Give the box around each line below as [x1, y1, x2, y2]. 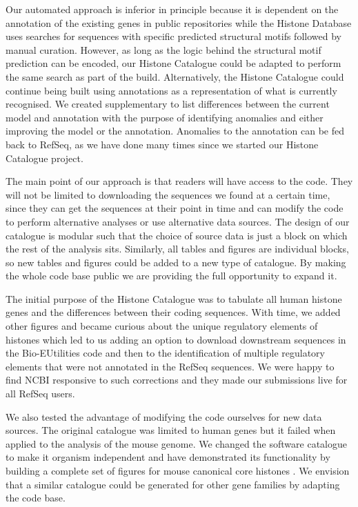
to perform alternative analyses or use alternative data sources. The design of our [6, 214, 350, 228]
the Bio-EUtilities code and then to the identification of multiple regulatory [6, 346, 325, 360]
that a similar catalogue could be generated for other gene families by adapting [6, 477, 340, 491]
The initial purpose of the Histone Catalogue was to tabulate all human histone [6, 291, 342, 306]
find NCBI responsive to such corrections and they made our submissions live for [6, 372, 348, 387]
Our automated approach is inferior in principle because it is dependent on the [6, 2, 339, 16]
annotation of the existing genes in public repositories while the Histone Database [6, 15, 352, 30]
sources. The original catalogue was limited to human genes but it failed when [6, 423, 336, 437]
